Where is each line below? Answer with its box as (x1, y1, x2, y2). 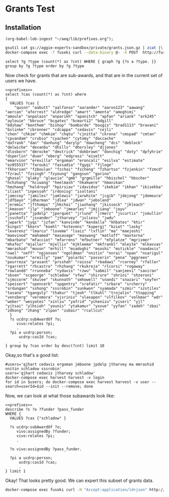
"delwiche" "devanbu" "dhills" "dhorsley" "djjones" (5, 145, 118, 150)
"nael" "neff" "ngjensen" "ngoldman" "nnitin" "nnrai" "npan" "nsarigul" (5, 251, 163, 256)
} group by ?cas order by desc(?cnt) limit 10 (5, 343, 105, 348)
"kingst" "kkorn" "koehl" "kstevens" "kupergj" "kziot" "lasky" (5, 224, 143, 229)
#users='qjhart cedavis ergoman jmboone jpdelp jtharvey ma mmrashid (5, 361, 154, 367)
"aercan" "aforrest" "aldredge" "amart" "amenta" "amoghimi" (5, 109, 136, 114)
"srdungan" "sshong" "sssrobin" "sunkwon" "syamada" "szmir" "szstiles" (5, 286, 161, 291)
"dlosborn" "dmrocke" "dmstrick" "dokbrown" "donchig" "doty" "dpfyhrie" (5, 149, 163, 154)
